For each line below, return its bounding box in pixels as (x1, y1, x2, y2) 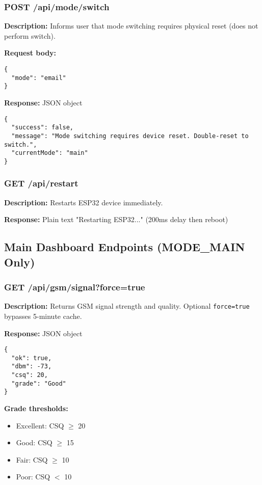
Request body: (4, 47, 57, 58)
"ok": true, (11, 354, 52, 362)
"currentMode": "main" (11, 149, 88, 157)
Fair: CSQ (16, 454, 48, 465)
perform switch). (4, 30, 56, 41)
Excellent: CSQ (16, 420, 64, 430)
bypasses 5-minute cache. (4, 310, 82, 321)
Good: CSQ (16, 437, 53, 448)
